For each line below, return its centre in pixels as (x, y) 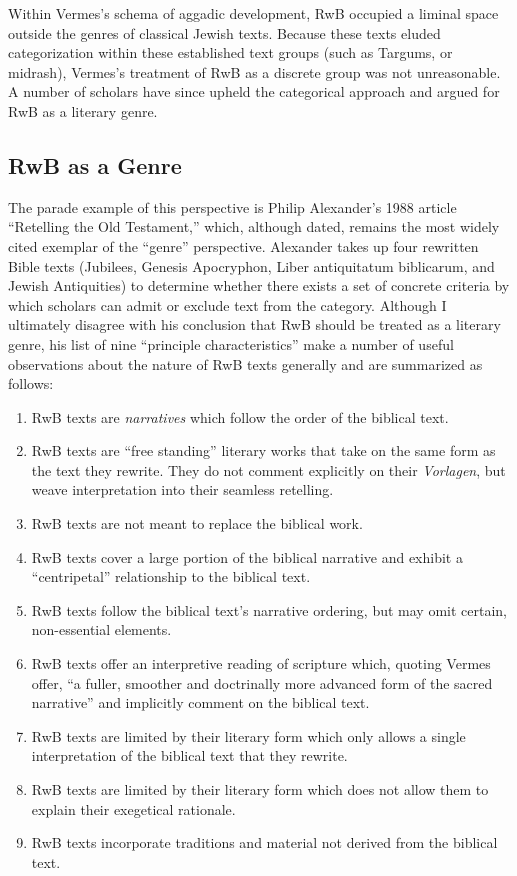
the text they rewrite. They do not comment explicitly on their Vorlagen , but (268, 469)
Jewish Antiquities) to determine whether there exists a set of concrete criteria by (259, 285)
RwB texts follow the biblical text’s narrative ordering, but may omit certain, (269, 609)
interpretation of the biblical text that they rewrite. (189, 755)
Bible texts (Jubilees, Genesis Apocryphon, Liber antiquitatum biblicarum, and (251, 265)
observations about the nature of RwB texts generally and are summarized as (245, 363)
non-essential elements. (101, 629)
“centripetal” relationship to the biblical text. (171, 576)
